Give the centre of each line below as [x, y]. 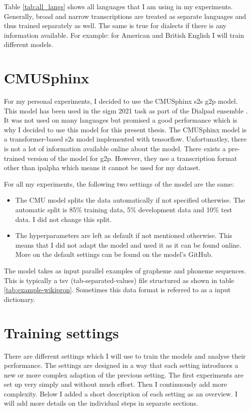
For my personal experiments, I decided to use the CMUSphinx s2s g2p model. [121, 101]
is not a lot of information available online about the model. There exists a [115, 149]
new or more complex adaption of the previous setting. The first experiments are [124, 374]
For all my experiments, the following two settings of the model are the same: [119, 183]
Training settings [62, 332]
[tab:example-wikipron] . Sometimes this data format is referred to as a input [117, 290]
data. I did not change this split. [63, 219]
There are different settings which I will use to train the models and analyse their [125, 356]
